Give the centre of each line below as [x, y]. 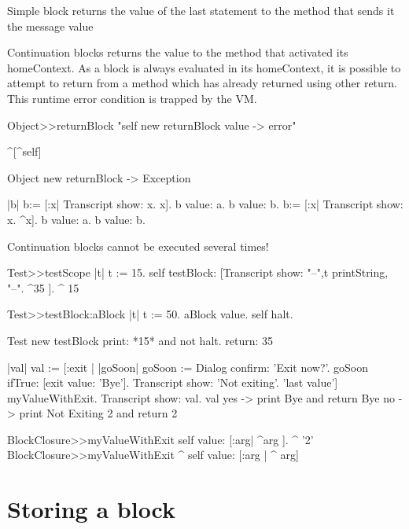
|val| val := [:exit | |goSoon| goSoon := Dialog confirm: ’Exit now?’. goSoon [188, 367]
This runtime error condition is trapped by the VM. [132, 98]
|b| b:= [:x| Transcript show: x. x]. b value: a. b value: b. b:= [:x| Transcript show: [205, 204]
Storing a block [92, 509]
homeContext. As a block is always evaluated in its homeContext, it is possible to [204, 67]
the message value [50, 26]
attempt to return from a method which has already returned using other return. [202, 83]
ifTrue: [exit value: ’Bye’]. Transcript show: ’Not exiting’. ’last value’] [173, 382]
